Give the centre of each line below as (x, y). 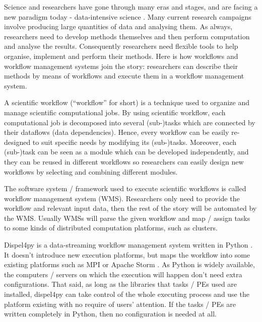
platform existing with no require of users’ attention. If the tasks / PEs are (120, 304)
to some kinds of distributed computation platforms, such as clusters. (111, 228)
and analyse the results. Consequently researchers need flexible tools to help (121, 46)
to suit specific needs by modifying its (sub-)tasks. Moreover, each (135, 142)
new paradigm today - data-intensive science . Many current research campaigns (128, 16)
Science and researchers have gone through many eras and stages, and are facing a (131, 7)
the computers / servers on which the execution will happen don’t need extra (123, 274)
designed (17, 142)
